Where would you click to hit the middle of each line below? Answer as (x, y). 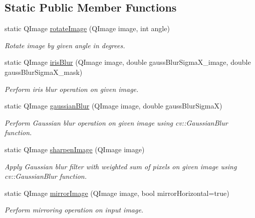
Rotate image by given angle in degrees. (65, 45)
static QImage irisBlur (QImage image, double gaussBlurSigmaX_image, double (128, 62)
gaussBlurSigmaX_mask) (44, 72)
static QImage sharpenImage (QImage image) (75, 149)
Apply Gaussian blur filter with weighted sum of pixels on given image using (121, 166)
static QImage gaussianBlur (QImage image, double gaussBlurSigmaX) (113, 106)
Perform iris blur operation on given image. (72, 89)
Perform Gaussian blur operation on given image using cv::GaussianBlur (116, 122)
